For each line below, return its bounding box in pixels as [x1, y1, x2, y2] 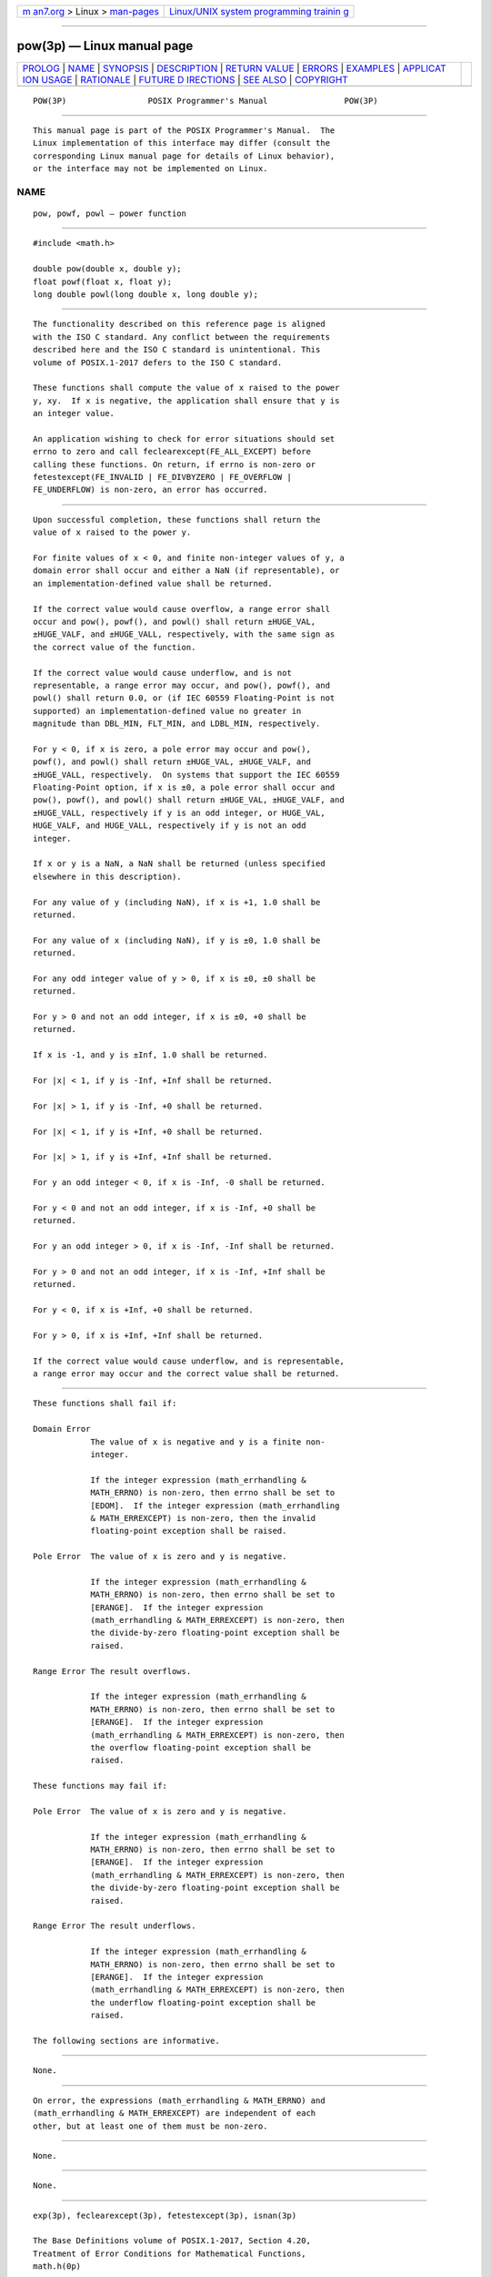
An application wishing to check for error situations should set [33, 434, 336, 444]
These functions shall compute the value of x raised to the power [33, 383, 340, 393]
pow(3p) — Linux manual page [16, 38, 194, 54]
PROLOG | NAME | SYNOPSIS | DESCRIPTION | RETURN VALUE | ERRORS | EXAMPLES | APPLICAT [22, 62, 446, 75]
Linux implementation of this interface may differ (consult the [33, 138, 331, 148]
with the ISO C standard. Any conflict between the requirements [33, 332, 331, 342]
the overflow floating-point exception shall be [90, 1742, 311, 1752]
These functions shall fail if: [33, 1398, 177, 1409]
